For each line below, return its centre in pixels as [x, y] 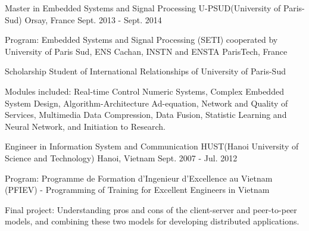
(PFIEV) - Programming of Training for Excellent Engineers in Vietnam [137, 190]
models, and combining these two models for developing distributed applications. [152, 221]
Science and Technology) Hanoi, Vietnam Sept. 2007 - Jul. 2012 [121, 157]
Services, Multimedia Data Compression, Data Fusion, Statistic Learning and [146, 115]
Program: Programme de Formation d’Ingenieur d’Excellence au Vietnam [139, 178]
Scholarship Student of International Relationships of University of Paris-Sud [145, 71]
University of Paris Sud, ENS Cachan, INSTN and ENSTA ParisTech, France [146, 51]
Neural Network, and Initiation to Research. [85, 126]
